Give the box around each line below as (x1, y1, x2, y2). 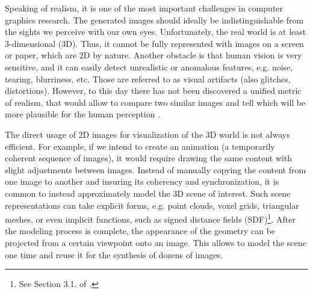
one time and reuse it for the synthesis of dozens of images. (5, 248, 223, 261)
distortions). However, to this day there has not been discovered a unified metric (5, 84, 302, 97)
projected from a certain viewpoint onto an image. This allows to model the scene (5, 236, 306, 248)
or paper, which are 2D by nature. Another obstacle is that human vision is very (5, 49, 302, 61)
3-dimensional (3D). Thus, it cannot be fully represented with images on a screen (5, 37, 304, 49)
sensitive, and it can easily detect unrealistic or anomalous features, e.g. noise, (5, 60, 293, 73)
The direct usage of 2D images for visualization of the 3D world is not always (5, 128, 290, 140)
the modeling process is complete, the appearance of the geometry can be (5, 224, 276, 237)
